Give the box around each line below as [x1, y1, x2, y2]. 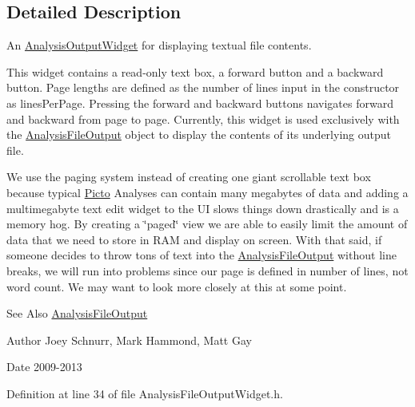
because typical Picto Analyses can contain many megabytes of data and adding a [6, 184, 409, 200]
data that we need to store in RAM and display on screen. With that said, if [6, 231, 382, 247]
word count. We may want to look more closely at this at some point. [6, 278, 347, 294]
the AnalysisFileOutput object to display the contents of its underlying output [6, 126, 391, 143]
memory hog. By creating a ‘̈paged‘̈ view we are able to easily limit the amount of [6, 215, 408, 232]
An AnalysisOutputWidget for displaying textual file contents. [6, 37, 312, 53]
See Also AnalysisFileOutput [6, 305, 148, 322]
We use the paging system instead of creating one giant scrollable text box [6, 168, 371, 185]
